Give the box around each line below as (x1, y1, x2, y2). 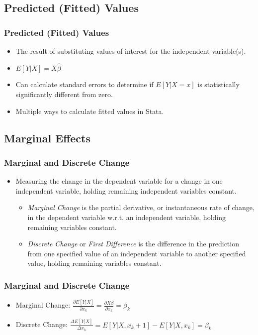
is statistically (197, 79, 240, 90)
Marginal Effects (4, 130, 90, 145)
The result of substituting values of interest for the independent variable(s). (15, 46, 246, 56)
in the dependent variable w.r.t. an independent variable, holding (27, 212, 226, 222)
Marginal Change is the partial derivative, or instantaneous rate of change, (27, 202, 255, 213)
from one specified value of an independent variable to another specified (27, 248, 246, 258)
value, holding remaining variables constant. (27, 258, 162, 268)
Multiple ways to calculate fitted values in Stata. (15, 106, 164, 116)
